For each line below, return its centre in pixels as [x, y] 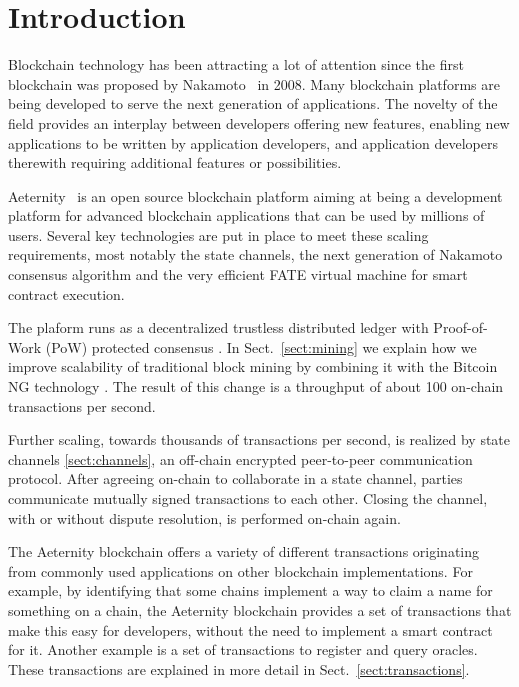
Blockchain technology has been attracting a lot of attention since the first [236, 64]
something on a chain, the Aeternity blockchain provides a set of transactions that [260, 609]
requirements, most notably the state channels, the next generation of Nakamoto [255, 254]
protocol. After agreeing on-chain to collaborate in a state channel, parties [235, 478]
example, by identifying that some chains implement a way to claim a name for [250, 590]
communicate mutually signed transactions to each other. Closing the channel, [248, 498]
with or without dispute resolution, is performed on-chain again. [204, 517]
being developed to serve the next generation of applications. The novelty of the [253, 103]
